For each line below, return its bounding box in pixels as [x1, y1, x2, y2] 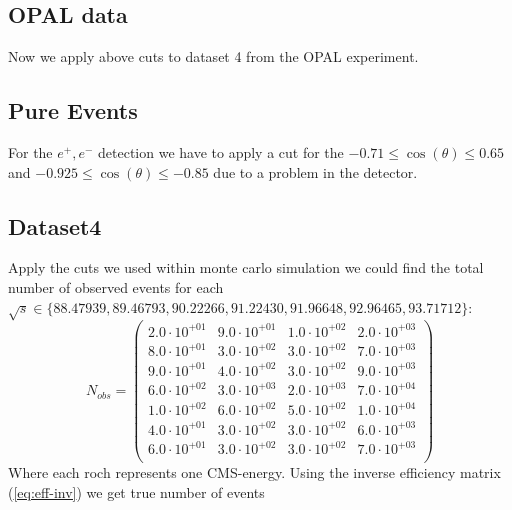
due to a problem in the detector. [213, 161, 418, 182]
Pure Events [8, 95, 138, 126]
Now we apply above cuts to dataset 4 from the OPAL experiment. [8, 46, 419, 67]
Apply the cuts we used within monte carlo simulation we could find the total [8, 257, 484, 278]
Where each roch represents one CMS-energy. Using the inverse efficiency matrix [8, 462, 501, 483]
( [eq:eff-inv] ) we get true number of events [8, 481, 265, 502]
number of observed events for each [8, 276, 224, 297]
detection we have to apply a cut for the [98, 142, 344, 162]
